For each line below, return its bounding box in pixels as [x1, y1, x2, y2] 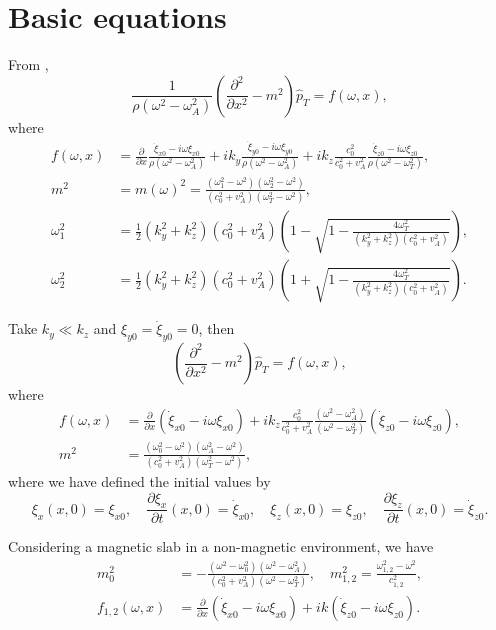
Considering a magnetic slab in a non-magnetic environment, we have [8, 536, 434, 557]
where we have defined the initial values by [8, 470, 271, 491]
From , [8, 54, 49, 75]
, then [198, 318, 235, 339]
